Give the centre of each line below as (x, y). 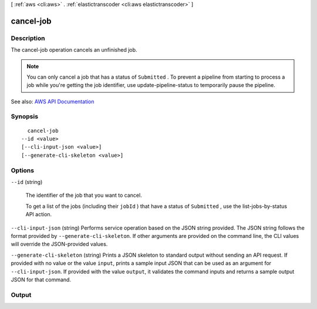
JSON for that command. (41, 280)
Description (28, 38)
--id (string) (27, 182)
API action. (39, 214)
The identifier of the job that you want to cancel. (84, 195)
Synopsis (24, 116)
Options (23, 170)
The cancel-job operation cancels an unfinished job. (74, 50)
